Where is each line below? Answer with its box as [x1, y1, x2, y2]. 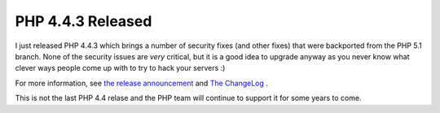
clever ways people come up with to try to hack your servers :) [15, 63, 226, 73]
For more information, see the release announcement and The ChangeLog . [15, 78, 269, 88]
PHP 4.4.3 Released [15, 12, 152, 30]
